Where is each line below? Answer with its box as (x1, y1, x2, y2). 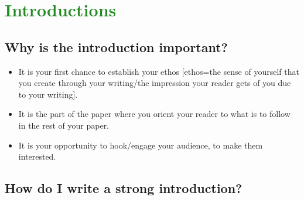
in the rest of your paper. (18, 119, 110, 131)
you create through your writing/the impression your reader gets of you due (18, 77, 291, 89)
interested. (18, 150, 56, 163)
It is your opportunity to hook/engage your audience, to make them (18, 139, 263, 151)
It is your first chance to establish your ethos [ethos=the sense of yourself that (18, 65, 299, 77)
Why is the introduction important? (5, 37, 228, 56)
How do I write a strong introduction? (5, 179, 242, 197)
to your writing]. (18, 88, 78, 100)
